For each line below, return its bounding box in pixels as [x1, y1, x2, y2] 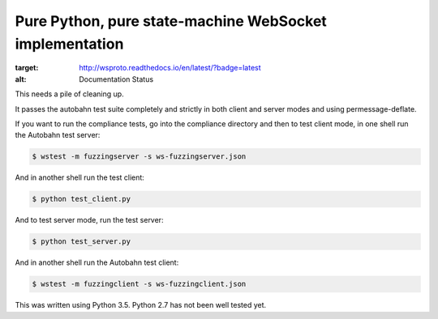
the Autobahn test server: [15, 130, 101, 140]
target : [15, 63, 39, 73]
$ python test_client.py [32, 194, 131, 204]
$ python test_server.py [32, 237, 131, 246]
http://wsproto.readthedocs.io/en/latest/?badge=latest [79, 63, 261, 73]
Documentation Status [79, 74, 154, 84]
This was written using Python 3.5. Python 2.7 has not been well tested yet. [15, 300, 267, 310]
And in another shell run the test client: [15, 172, 145, 182]
